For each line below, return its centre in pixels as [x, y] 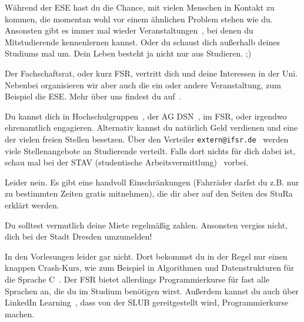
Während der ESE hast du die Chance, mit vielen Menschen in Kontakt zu [140, 7]
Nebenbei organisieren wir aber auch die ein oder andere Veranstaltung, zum [143, 84]
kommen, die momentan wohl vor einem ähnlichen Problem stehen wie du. [139, 19]
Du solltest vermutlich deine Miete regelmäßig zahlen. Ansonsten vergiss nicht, [146, 225]
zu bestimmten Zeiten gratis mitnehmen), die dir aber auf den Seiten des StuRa [149, 193]
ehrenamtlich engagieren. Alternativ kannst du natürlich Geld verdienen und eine [151, 127]
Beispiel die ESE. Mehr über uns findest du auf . [93, 96]
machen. [20, 313]
